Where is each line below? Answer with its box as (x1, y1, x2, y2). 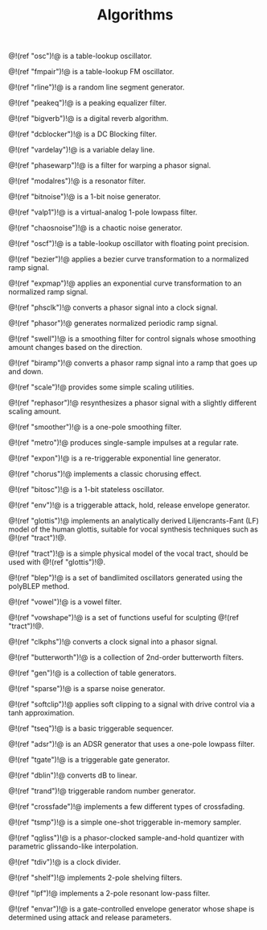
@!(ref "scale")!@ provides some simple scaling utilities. (8, 382, 195, 392)
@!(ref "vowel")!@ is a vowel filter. (8, 597, 122, 607)
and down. (8, 367, 44, 377)
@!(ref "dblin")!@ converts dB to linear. (8, 770, 138, 780)
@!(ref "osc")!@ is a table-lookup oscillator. (8, 51, 153, 61)
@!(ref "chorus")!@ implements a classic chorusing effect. (8, 469, 202, 479)
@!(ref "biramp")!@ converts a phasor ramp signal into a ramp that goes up (8, 358, 257, 368)
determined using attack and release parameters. (8, 913, 172, 923)
